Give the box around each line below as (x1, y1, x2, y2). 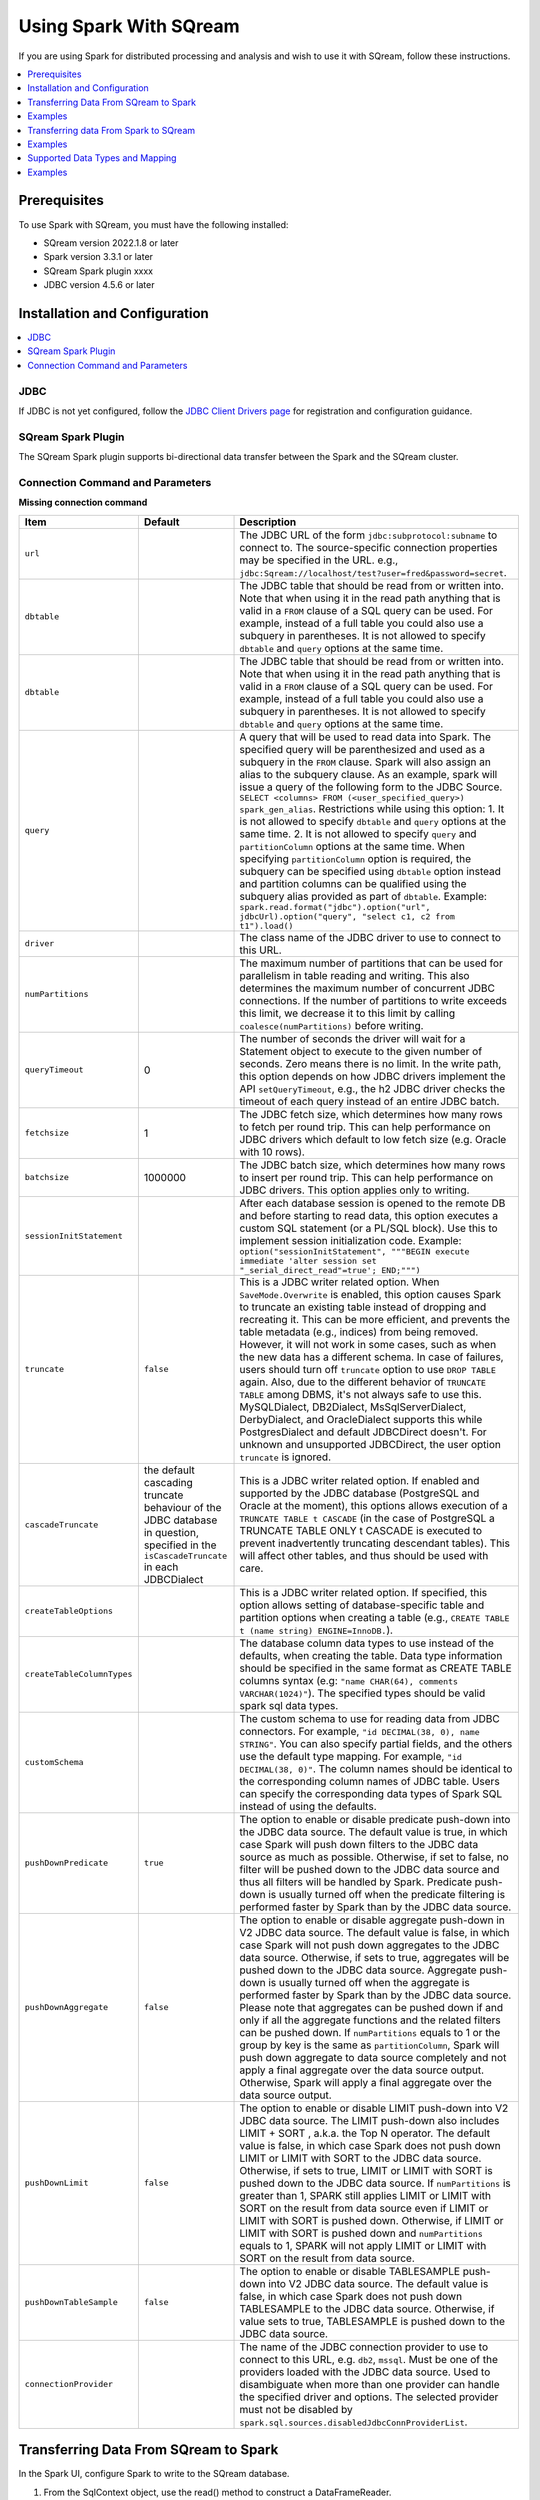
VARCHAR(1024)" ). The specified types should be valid (239, 1686, 486, 1700)
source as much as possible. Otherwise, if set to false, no (239, 1850, 509, 1864)
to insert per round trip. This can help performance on (239, 1170, 494, 1184)
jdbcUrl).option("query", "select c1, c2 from (239, 911, 455, 922)
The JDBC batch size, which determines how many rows (239, 1158, 506, 1172)
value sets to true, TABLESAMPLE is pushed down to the (239, 2314, 505, 2328)
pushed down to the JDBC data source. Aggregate (239, 1963, 477, 1977)
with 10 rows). (239, 1145, 305, 1159)
